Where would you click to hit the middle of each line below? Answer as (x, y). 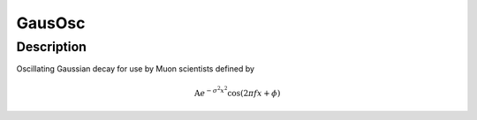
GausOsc (51, 23)
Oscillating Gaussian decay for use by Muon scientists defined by (136, 69)
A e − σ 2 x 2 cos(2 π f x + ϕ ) (238, 91)
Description (52, 47)
